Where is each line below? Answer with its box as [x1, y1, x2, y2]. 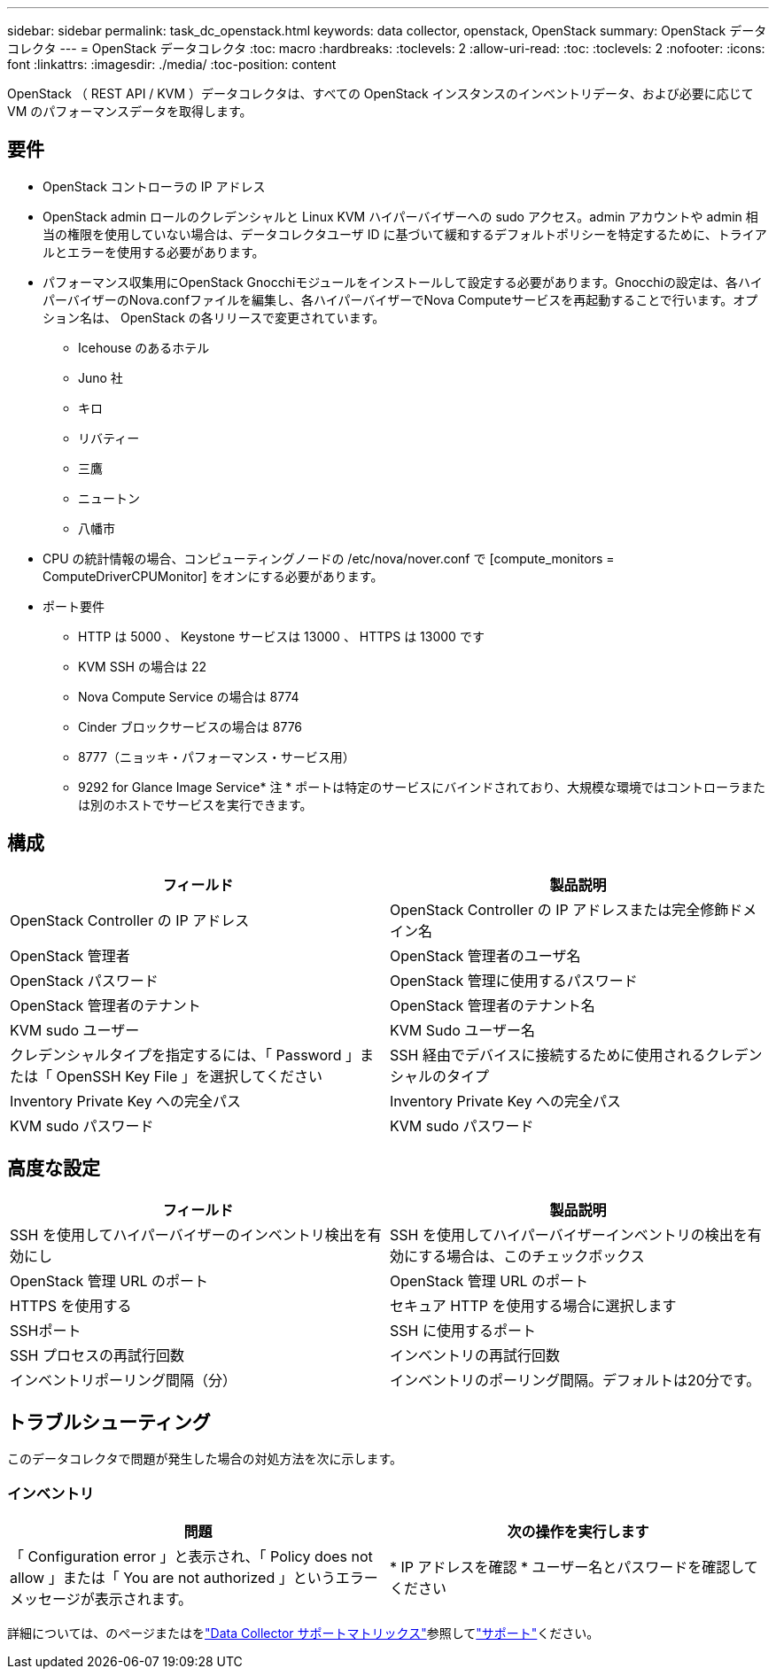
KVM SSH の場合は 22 [78, 658, 206, 674]
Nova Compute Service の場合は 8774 [78, 688, 299, 704]
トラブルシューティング [7, 1410, 211, 1433]
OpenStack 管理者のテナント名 [390, 996, 595, 1014]
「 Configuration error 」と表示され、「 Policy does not [10, 1548, 373, 1566]
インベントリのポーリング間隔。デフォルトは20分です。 [390, 1370, 761, 1389]
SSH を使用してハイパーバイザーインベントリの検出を [390, 1225, 748, 1244]
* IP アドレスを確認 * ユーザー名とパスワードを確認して [390, 1558, 758, 1577]
